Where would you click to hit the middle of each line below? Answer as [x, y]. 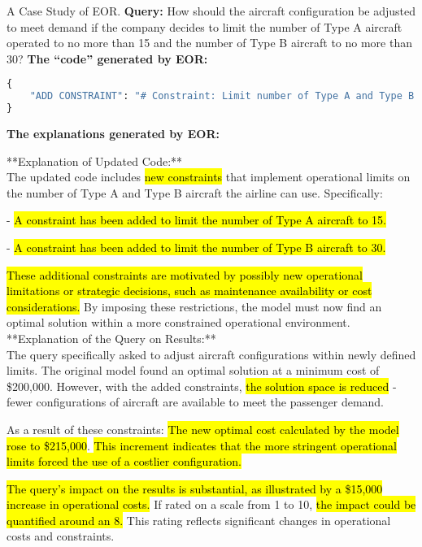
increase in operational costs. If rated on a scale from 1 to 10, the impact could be [211, 504]
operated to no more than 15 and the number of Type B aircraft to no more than [209, 43]
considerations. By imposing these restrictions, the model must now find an [194, 306]
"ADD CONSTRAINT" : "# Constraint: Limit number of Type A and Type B [222, 96]
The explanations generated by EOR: [113, 133]
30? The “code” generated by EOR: [107, 58]
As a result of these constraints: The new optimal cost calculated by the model [203, 429]
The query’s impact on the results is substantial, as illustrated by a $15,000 [195, 488]
